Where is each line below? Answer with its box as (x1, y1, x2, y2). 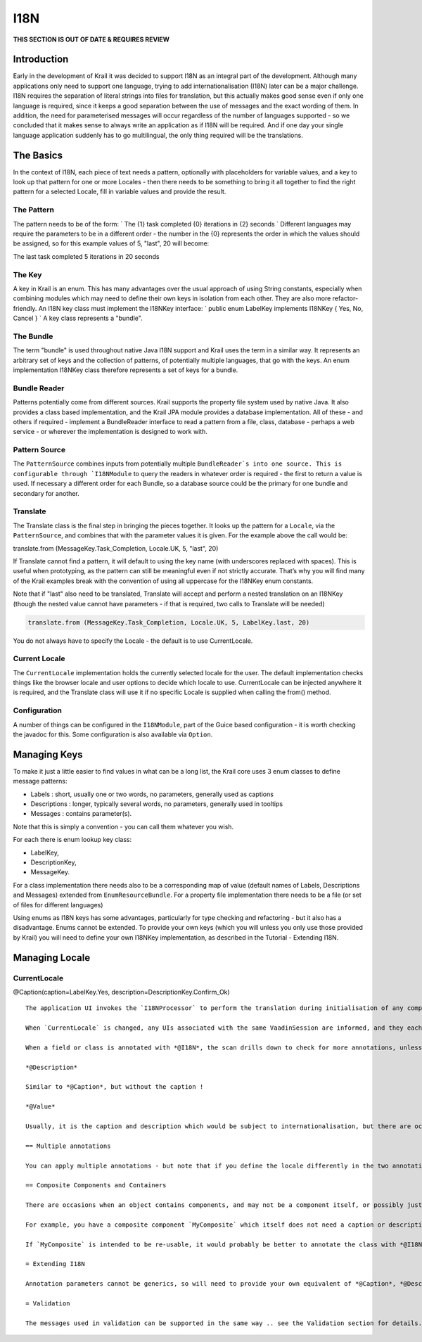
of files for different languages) (13, 900, 103, 909)
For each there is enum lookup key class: (13, 836, 132, 844)
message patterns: (13, 777, 68, 786)
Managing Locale (13, 952, 91, 964)
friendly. (13, 304, 37, 312)
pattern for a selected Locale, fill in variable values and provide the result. (13, 187, 226, 196)
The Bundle (13, 331, 53, 341)
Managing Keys (13, 748, 84, 760)
